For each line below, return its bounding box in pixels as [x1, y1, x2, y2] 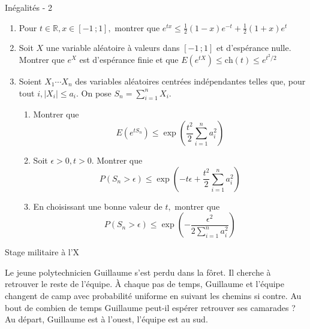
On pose [81, 86, 112, 99]
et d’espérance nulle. [216, 41, 291, 54]
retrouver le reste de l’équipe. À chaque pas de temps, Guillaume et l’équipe [5, 277, 284, 290]
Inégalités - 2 [5, 1, 53, 13]
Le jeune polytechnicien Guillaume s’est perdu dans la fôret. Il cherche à [5, 265, 271, 278]
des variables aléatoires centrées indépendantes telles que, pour [75, 75, 306, 87]
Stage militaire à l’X [5, 246, 80, 258]
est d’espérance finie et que [79, 53, 179, 66]
